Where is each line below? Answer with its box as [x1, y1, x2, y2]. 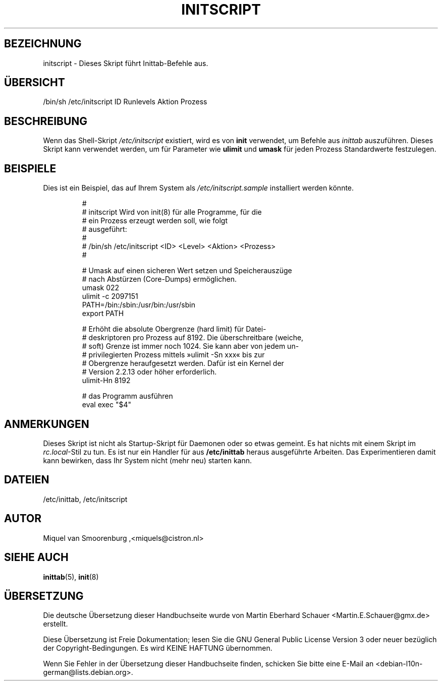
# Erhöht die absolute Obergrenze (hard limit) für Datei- [82, 325, 266, 334]
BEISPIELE [4, 162, 57, 175]
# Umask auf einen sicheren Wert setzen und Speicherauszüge [82, 266, 292, 275]
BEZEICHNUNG [4, 37, 82, 50]
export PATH [82, 309, 124, 318]
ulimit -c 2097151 [82, 292, 138, 301]
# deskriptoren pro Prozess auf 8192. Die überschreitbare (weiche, [82, 333, 304, 342]
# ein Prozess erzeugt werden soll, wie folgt [82, 216, 228, 225]
